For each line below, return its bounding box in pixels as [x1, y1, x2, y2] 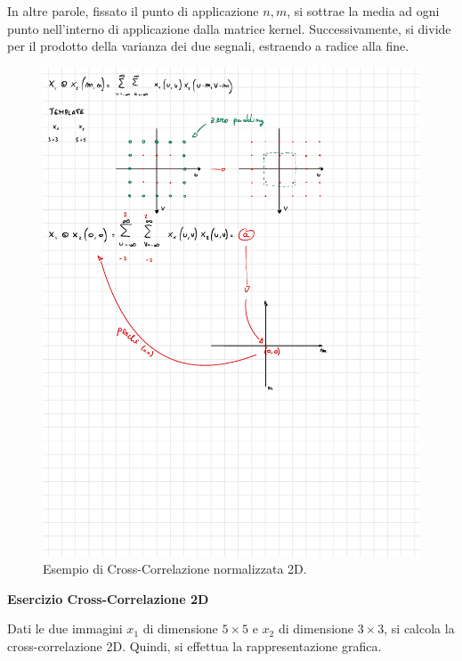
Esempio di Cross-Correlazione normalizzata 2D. [43, 559, 307, 578]
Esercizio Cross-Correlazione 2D [7, 589, 209, 608]
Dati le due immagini [7, 619, 123, 638]
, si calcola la [384, 619, 455, 638]
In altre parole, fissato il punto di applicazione [7, 2, 259, 20]
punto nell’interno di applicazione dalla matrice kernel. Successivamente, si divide [7, 19, 451, 37]
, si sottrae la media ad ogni [287, 2, 440, 20]
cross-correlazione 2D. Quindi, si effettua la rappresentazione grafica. [7, 637, 382, 656]
